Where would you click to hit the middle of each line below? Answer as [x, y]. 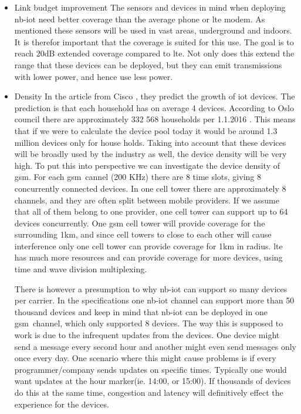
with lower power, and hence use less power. [94, 76]
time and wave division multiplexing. [81, 269]
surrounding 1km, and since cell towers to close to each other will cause [143, 234]
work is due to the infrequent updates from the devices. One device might [147, 335]
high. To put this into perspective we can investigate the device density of [147, 165]
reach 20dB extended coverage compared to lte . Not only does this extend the [154, 53]
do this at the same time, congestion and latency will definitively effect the [149, 392]
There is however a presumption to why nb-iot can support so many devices [151, 288]
